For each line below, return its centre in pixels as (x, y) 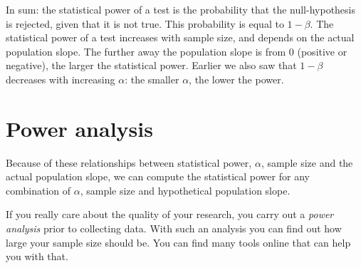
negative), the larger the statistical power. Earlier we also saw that (151, 65)
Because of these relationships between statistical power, (129, 162)
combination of (38, 190)
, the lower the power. (236, 79)
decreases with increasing (61, 79)
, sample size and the (307, 162)
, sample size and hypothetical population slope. (185, 190)
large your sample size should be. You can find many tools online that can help (178, 242)
